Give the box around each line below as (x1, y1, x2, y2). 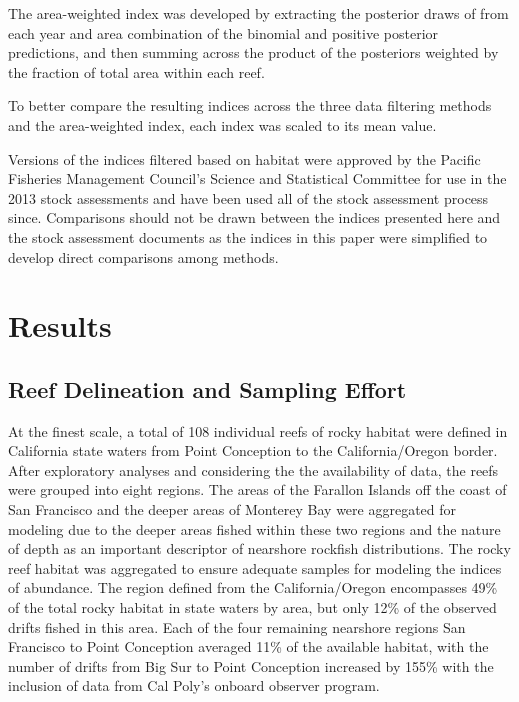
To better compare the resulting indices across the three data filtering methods (8, 95, 492, 116)
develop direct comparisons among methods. (8, 246, 279, 267)
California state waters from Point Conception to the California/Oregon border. (8, 440, 498, 461)
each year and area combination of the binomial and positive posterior (8, 22, 439, 43)
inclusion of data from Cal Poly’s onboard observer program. (8, 675, 380, 696)
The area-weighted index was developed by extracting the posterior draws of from (8, 3, 509, 23)
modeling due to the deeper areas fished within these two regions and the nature (8, 518, 501, 539)
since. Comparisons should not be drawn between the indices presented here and (8, 207, 501, 228)
